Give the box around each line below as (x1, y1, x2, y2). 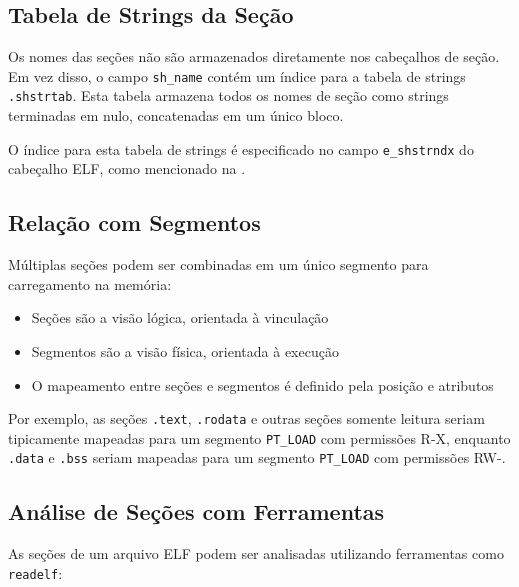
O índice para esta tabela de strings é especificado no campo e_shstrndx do (8, 138, 474, 159)
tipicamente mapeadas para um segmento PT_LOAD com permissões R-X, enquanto (8, 427, 511, 448)
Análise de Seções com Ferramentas (8, 496, 385, 527)
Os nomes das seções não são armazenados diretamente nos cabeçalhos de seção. (8, 46, 500, 67)
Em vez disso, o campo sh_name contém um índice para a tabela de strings (8, 65, 466, 86)
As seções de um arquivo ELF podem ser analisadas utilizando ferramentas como (8, 543, 504, 564)
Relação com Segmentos (8, 207, 261, 238)
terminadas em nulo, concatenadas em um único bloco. (8, 105, 344, 126)
